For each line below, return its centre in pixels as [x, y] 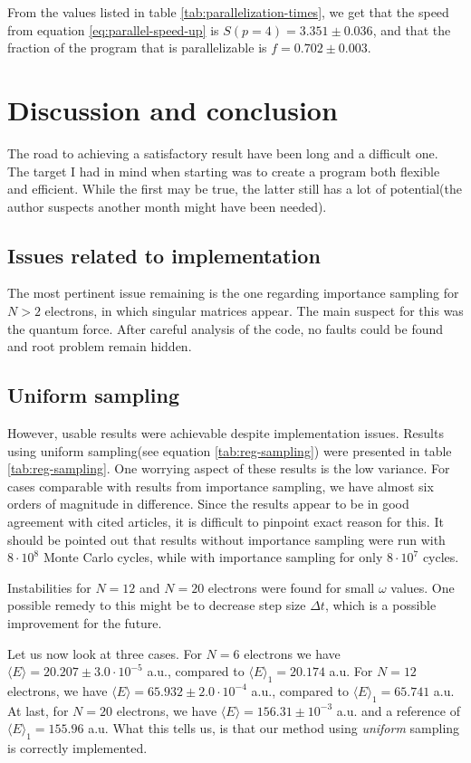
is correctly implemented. [77, 748]
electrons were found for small [291, 587]
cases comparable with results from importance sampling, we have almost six [221, 486]
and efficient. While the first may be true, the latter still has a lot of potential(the [235, 189]
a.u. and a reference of [398, 710]
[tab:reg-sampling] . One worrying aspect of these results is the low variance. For [229, 468]
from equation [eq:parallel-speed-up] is [113, 29]
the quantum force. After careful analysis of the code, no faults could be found [226, 328]
